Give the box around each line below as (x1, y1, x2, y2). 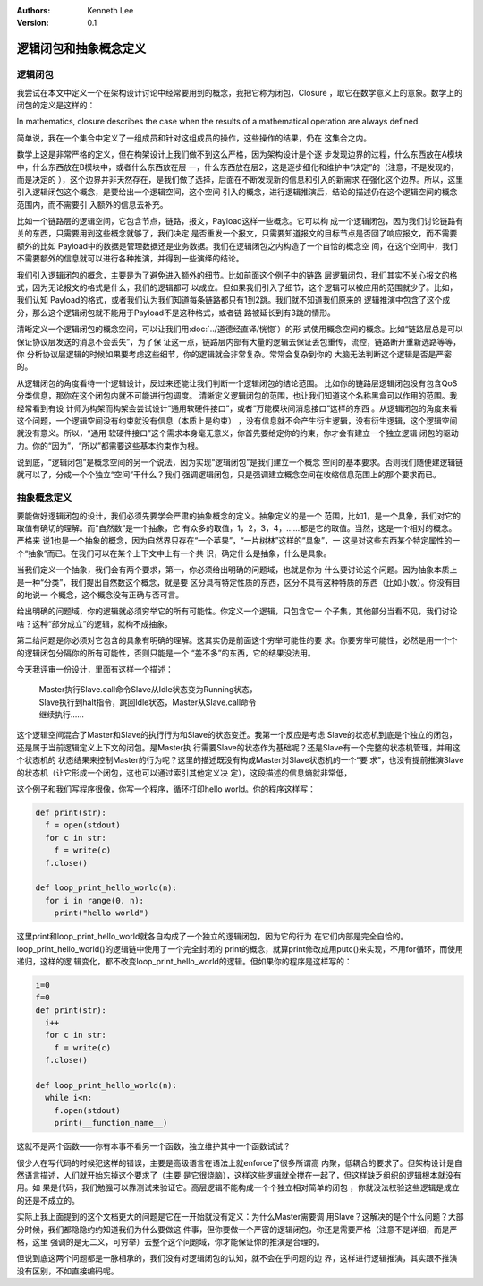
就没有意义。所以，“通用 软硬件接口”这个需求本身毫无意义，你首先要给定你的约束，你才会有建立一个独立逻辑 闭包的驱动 (16, 428, 460, 439)
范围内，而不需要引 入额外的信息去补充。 (16, 199, 168, 210)
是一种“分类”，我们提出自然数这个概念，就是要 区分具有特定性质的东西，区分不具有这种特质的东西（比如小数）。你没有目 (16, 577, 461, 587)
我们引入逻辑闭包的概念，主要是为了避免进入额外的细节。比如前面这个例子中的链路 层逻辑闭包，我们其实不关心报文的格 (16, 270, 458, 280)
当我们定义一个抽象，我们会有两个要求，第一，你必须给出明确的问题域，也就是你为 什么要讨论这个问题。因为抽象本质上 (16, 564, 458, 575)
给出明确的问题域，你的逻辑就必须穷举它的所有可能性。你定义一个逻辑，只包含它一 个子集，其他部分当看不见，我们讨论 (16, 605, 458, 617)
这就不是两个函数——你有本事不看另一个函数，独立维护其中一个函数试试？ (16, 1141, 291, 1152)
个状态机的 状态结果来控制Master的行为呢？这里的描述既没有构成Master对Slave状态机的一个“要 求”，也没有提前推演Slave (16, 755, 464, 766)
